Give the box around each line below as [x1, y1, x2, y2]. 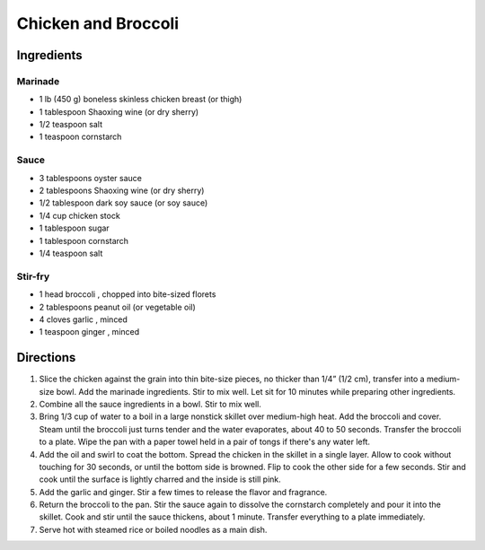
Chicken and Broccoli [16, 13, 180, 33]
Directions [16, 350, 76, 365]
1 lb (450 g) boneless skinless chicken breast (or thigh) [39, 94, 242, 105]
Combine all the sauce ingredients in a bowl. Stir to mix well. [39, 398, 262, 409]
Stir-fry [16, 270, 50, 283]
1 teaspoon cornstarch [39, 131, 122, 143]
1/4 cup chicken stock [39, 210, 120, 221]
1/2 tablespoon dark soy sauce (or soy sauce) [39, 197, 208, 208]
